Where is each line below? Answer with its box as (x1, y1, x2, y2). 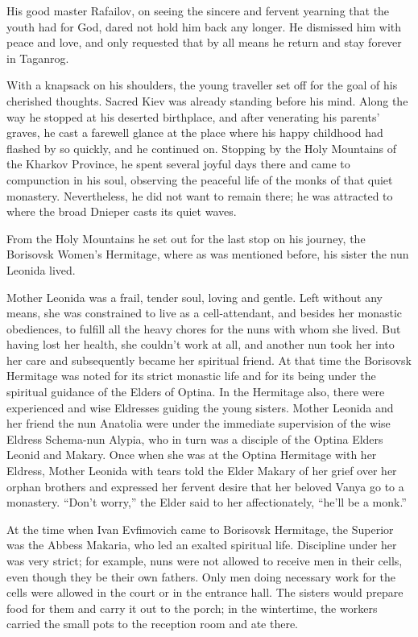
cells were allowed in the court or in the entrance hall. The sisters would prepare (6, 584, 404, 601)
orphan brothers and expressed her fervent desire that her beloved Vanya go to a (6, 478, 404, 494)
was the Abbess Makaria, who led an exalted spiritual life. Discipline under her (6, 536, 397, 553)
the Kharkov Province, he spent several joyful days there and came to (6, 155, 350, 172)
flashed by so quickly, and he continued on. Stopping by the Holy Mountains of (6, 139, 397, 156)
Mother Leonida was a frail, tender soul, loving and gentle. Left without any (6, 288, 383, 305)
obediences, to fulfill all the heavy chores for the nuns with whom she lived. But (6, 320, 401, 337)
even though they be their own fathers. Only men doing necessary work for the (6, 568, 396, 585)
